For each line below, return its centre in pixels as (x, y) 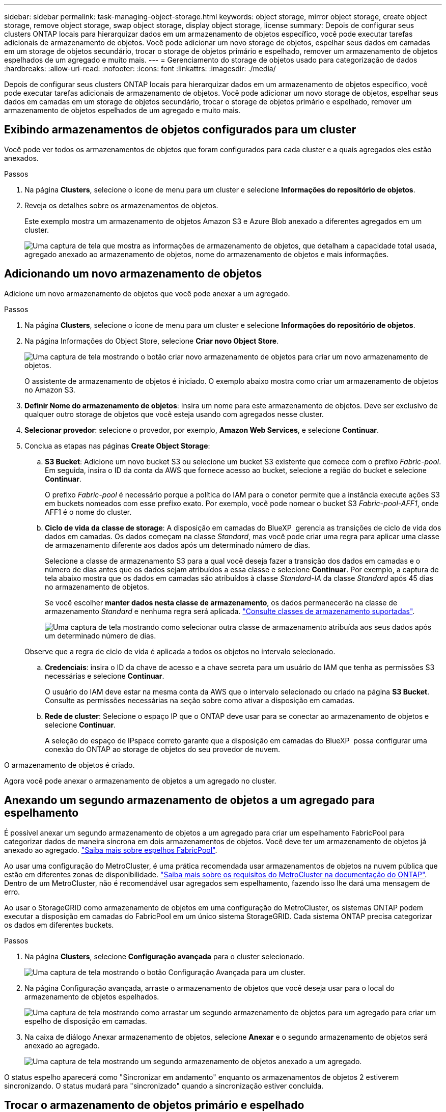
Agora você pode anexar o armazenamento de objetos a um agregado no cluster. (140, 781)
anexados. (21, 158)
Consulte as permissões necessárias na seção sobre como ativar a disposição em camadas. (200, 700)
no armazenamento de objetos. (97, 587)
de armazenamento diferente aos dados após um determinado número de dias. (178, 545)
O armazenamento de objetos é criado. (69, 765)
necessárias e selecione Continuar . (105, 676)
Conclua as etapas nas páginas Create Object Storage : (117, 446)
